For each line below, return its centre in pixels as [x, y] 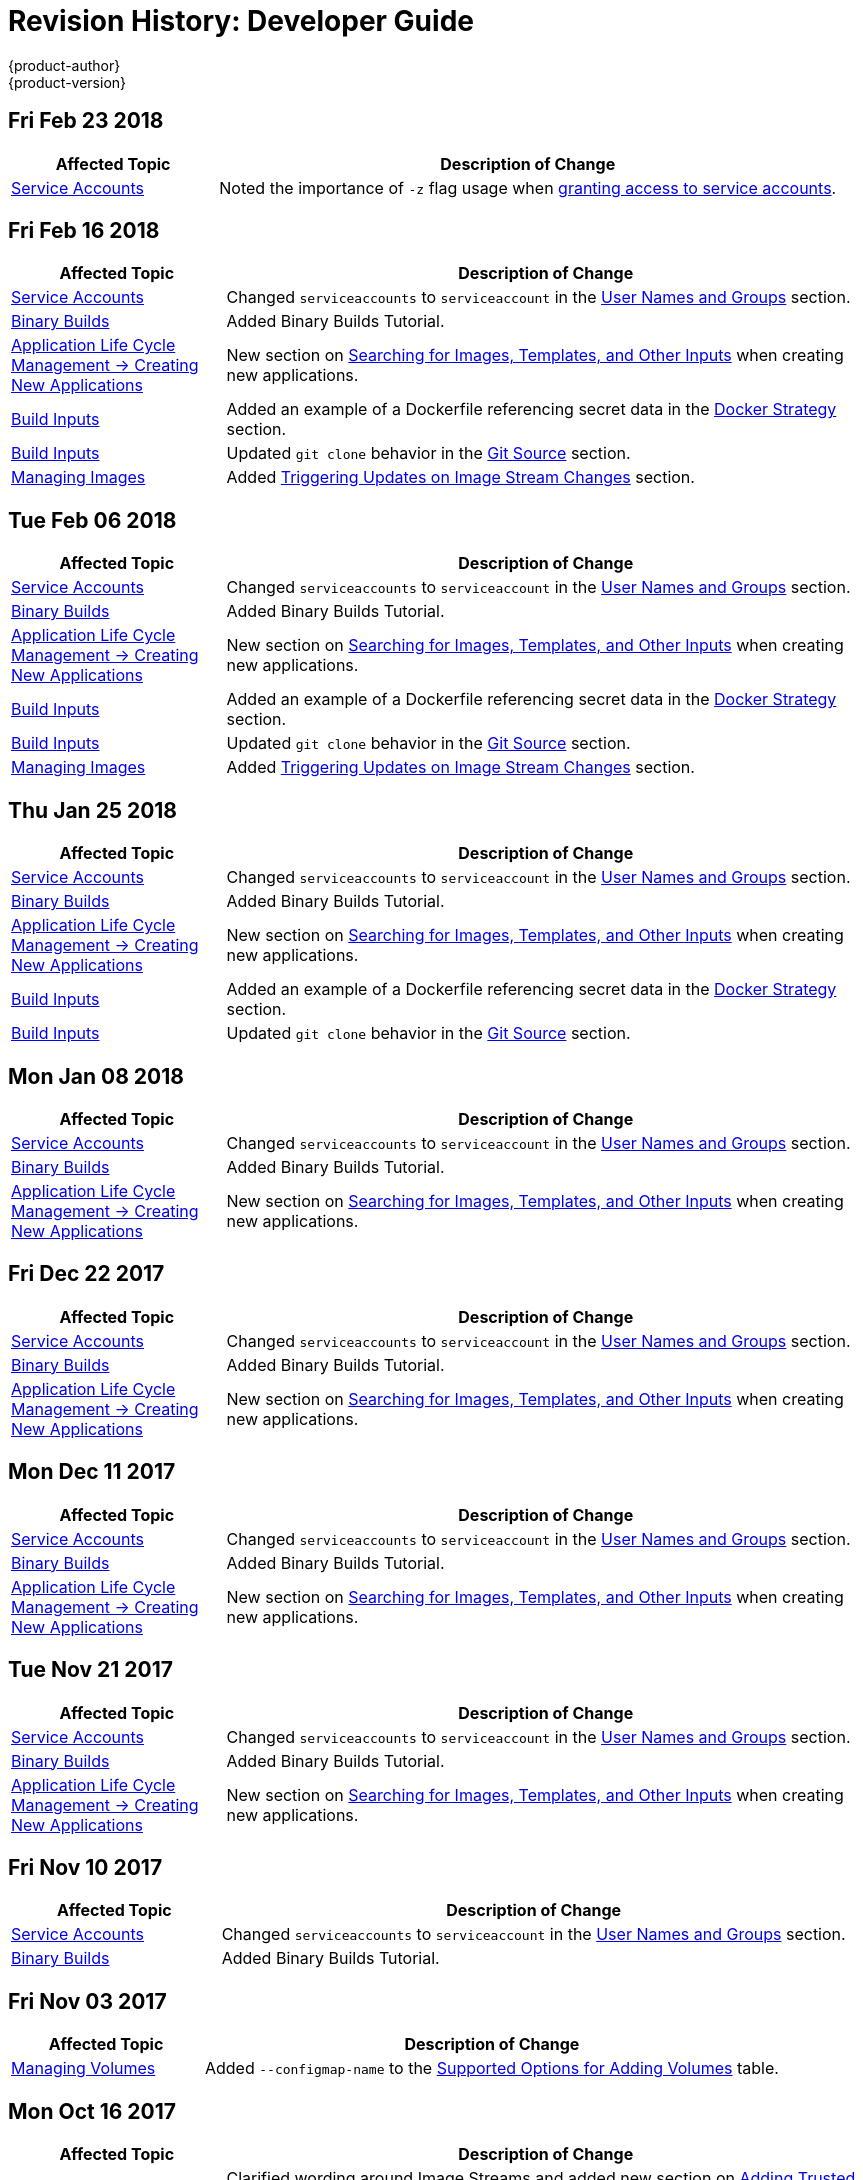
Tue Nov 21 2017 [91, 1670]
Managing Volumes [83, 2068]
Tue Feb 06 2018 [92, 520]
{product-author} [64, 65]
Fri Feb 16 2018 [84, 231]
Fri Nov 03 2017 [87, 2001]
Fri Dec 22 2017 [86, 1274]
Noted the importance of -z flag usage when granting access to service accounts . [528, 187]
